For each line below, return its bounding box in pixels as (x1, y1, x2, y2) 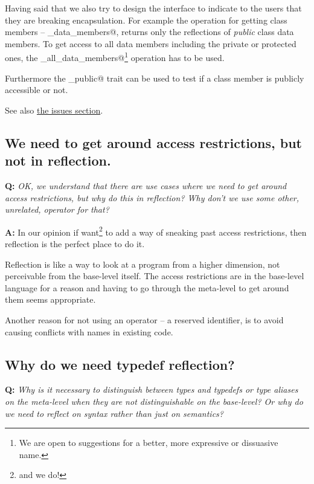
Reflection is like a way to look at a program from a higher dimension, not (5, 257, 280, 270)
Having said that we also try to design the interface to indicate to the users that (5, 2, 302, 14)
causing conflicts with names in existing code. (5, 325, 173, 338)
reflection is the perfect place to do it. (5, 237, 145, 250)
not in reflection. (5, 151, 111, 170)
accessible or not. (5, 83, 68, 96)
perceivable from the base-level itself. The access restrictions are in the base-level (5, 269, 304, 282)
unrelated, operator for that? (5, 203, 109, 216)
